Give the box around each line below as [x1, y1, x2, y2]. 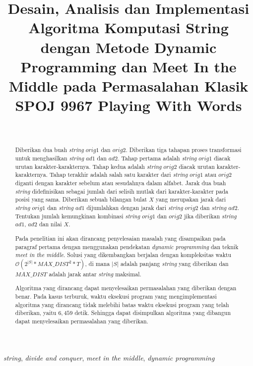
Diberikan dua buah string [15, 146, 84, 154]
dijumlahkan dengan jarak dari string [86, 204, 183, 212]
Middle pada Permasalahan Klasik [8, 75, 249, 96]
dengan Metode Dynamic [40, 37, 217, 57]
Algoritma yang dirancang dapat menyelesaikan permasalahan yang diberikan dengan [15, 284, 237, 292]
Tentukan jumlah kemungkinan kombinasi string [15, 211, 140, 220]
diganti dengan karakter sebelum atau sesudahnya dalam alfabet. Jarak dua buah [15, 179, 226, 187]
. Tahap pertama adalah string [118, 154, 197, 162]
